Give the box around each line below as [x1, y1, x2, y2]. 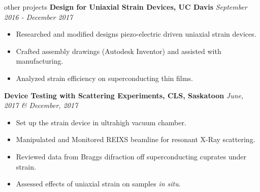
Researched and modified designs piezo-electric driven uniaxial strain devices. [16, 29, 256, 39]
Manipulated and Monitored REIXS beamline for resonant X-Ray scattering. [16, 134, 255, 145]
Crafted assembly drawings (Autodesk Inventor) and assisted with [16, 45, 221, 56]
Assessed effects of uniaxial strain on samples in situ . [16, 178, 181, 189]
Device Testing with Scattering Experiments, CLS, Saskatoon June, [4, 90, 244, 100]
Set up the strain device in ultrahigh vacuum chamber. [16, 117, 186, 127]
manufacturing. [16, 56, 63, 66]
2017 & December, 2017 [4, 100, 78, 111]
